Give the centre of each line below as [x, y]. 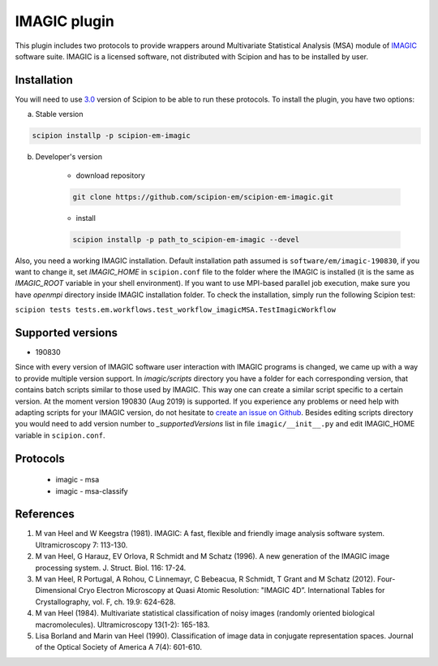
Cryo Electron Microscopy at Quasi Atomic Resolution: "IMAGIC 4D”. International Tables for [232, 590]
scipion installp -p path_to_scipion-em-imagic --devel [186, 239]
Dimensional [56, 590]
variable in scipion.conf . [60, 435]
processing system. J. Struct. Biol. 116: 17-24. [111, 568]
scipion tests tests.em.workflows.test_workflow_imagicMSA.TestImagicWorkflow [176, 310]
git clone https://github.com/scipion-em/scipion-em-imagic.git [203, 197]
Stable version [60, 115]
